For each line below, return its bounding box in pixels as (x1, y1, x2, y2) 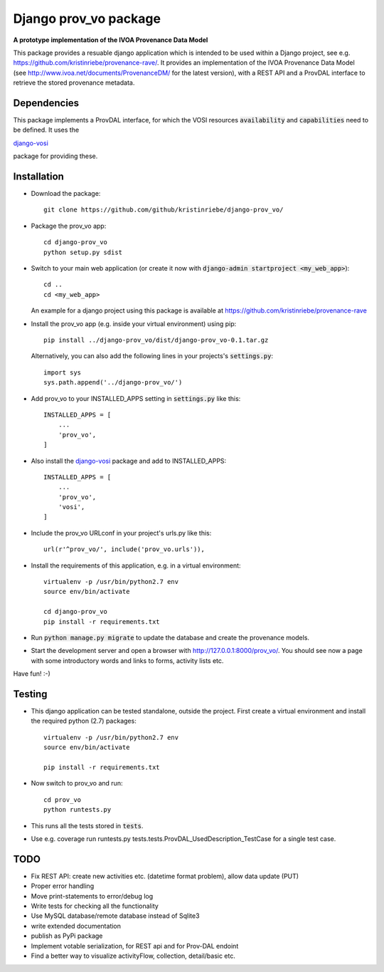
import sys (43, 368, 82, 377)
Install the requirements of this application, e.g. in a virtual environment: (31, 561, 241, 570)
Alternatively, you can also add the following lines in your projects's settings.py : (31, 352, 274, 360)
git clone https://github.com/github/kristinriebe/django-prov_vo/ (43, 206, 284, 214)
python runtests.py (43, 805, 112, 814)
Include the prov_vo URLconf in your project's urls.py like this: (31, 528, 212, 537)
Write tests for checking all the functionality (31, 902, 159, 911)
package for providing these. (13, 152, 98, 160)
